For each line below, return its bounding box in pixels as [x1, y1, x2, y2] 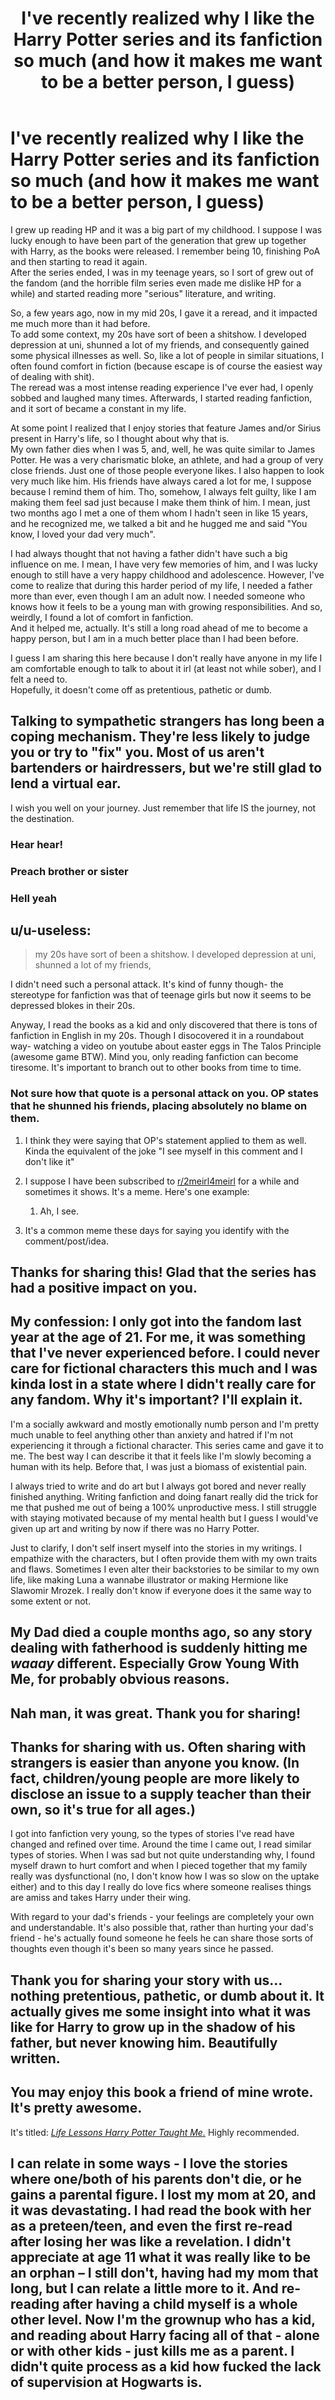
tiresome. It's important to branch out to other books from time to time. [10, 1062, 302, 1074]
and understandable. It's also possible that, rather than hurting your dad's [10, 1922, 314, 1934]
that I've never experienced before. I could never [10, 1345, 320, 1362]
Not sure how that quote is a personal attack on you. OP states [10, 1087, 319, 1101]
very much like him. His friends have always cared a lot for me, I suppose [10, 475, 312, 487]
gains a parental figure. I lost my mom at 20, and [10, 2187, 317, 2204]
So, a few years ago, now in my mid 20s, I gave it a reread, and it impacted [10, 307, 318, 319]
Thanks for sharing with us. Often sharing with [10, 1739, 307, 1756]
